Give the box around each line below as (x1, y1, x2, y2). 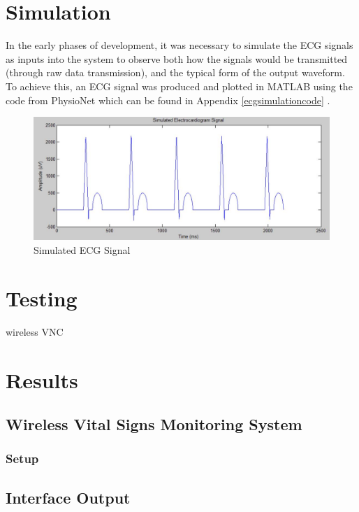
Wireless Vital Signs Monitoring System (6, 413, 302, 435)
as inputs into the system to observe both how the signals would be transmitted (6, 51, 348, 66)
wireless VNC (6, 324, 64, 339)
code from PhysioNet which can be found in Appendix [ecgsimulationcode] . (6, 92, 330, 107)
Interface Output (6, 486, 131, 508)
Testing (6, 283, 78, 312)
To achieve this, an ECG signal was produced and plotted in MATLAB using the (6, 78, 353, 93)
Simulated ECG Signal (34, 243, 131, 257)
